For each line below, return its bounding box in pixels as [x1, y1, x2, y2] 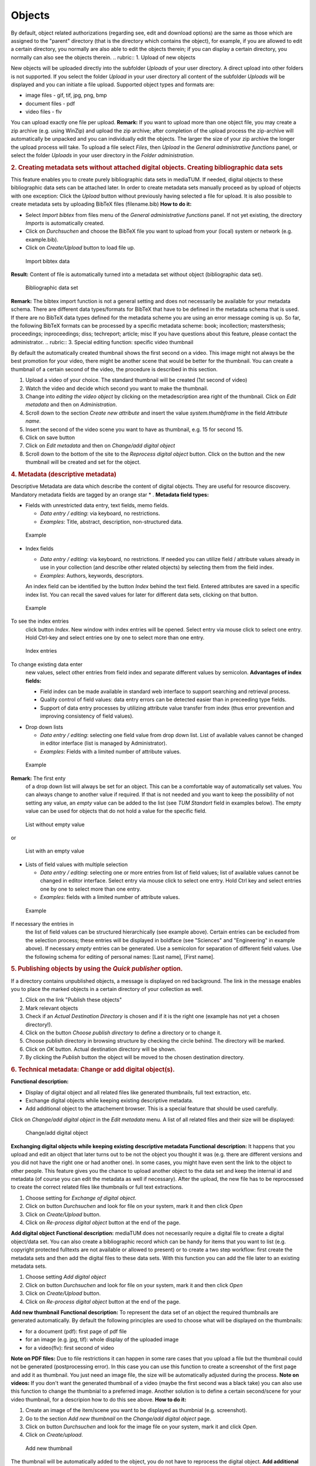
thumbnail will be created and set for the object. [25, 459, 141, 466]
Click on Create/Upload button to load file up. [25, 244, 136, 252]
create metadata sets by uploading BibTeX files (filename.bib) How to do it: [11, 201, 192, 208]
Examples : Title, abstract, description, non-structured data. [40, 518, 183, 525]
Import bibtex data [25, 257, 70, 264]
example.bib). [25, 236, 59, 243]
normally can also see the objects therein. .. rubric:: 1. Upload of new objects [11, 53, 196, 61]
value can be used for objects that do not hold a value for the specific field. [25, 807, 207, 815]
